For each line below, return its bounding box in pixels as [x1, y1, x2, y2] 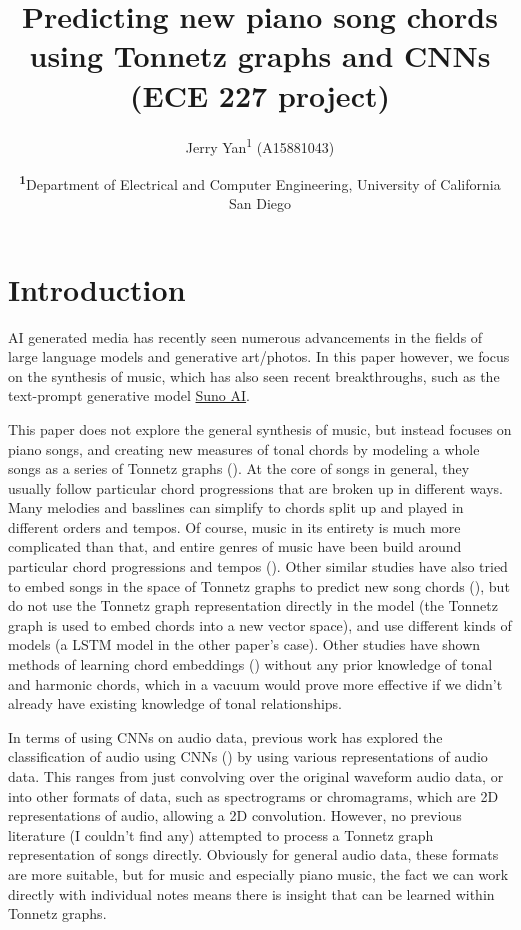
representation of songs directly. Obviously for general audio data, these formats [8, 844, 499, 865]
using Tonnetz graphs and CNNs [29, 35, 491, 76]
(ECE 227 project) [130, 74, 390, 115]
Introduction [8, 268, 186, 309]
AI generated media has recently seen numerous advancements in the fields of [8, 326, 483, 347]
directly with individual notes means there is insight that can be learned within [8, 883, 495, 904]
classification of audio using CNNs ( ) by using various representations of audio [8, 746, 488, 767]
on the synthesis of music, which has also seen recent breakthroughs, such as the [8, 365, 500, 386]
